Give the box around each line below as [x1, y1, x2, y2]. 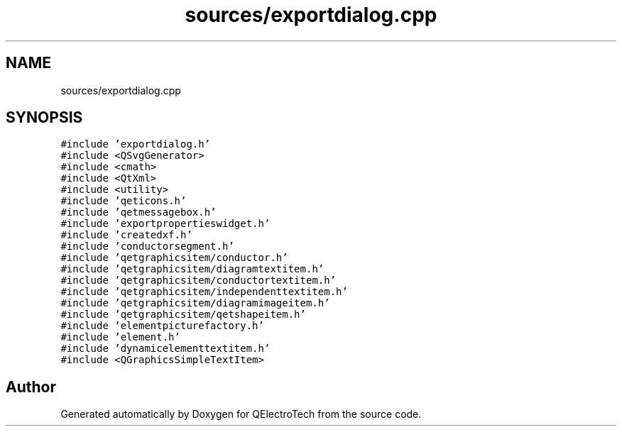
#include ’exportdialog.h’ [60, 138, 211, 150]
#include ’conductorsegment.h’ [60, 240, 234, 253]
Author [6, 377, 56, 396]
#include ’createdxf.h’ [60, 229, 192, 241]
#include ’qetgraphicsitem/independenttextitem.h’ [60, 286, 348, 298]
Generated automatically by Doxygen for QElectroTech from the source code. [60, 408, 422, 421]
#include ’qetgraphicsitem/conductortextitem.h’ [60, 275, 337, 287]
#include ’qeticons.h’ [60, 195, 187, 207]
